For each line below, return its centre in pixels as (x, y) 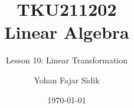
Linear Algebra (67, 32)
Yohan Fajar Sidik (67, 80)
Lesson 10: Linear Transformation (67, 60)
